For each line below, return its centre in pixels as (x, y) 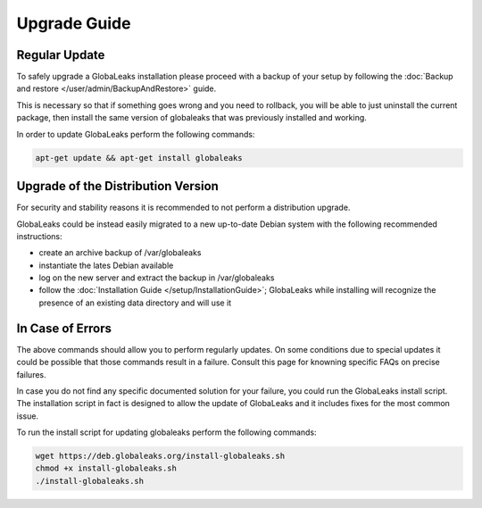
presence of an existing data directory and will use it (135, 303)
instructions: (39, 236)
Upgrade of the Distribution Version (117, 186)
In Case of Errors (64, 328)
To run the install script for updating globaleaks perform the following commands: (166, 432)
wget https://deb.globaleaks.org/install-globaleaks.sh (160, 456)
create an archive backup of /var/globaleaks (120, 253)
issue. (28, 416)
